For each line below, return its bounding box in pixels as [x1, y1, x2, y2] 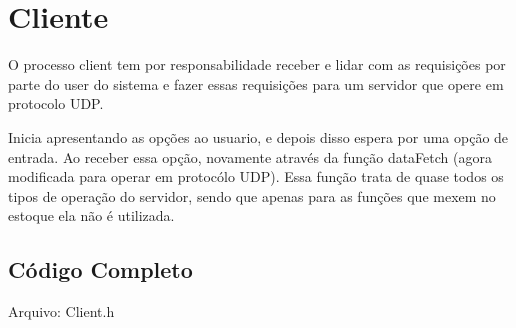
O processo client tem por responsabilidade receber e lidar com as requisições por [8, 54, 506, 75]
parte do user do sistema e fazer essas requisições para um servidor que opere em [8, 73, 504, 94]
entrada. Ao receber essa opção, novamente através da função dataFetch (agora [8, 146, 492, 167]
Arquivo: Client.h [8, 301, 115, 322]
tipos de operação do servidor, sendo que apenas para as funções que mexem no [8, 185, 496, 206]
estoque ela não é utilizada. [8, 205, 175, 226]
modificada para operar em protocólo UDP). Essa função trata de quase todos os [8, 166, 504, 187]
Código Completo [8, 254, 193, 285]
